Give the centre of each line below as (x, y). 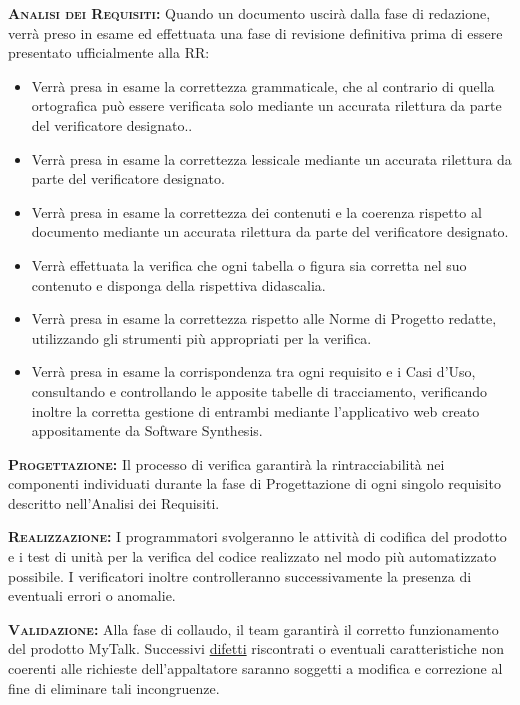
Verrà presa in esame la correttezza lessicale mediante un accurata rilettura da (271, 158)
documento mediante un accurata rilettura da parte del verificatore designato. (270, 231)
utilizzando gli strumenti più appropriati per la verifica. (201, 337)
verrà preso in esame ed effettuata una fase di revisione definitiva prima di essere (255, 32)
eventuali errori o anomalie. (92, 595)
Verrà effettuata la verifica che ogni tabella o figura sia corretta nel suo (249, 264)
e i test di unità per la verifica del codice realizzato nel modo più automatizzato (252, 556)
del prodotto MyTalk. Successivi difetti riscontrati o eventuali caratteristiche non (256, 648)
